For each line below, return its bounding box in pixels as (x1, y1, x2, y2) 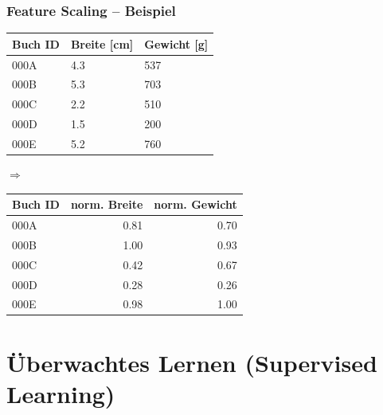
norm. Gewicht (154, 196, 237, 213)
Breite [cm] (70, 35, 134, 52)
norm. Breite (70, 196, 143, 213)
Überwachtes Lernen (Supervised (6, 346, 377, 378)
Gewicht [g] (144, 35, 209, 52)
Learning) (6, 377, 115, 409)
